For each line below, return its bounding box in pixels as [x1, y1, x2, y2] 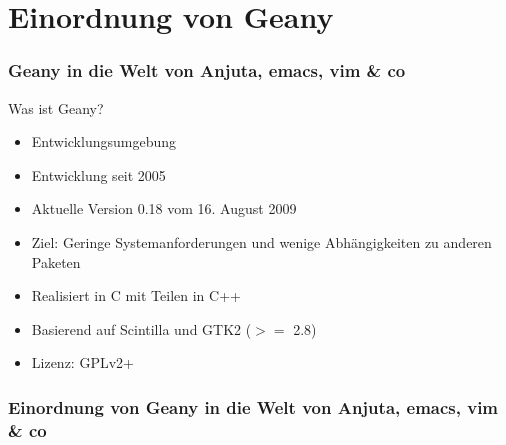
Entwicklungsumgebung [31, 131, 176, 152]
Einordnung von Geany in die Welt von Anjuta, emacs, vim [8, 394, 499, 419]
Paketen [31, 251, 81, 272]
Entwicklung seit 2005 [31, 164, 166, 185]
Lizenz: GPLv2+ [31, 352, 134, 373]
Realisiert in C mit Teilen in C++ [31, 285, 241, 306]
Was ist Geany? [8, 97, 104, 118]
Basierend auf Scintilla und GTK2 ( [31, 318, 252, 339]
